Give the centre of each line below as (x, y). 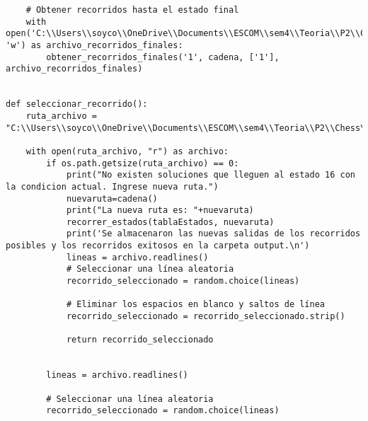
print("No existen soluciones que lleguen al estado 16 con (211, 175)
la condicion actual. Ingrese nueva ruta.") (112, 186)
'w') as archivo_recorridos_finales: (94, 45)
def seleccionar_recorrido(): (77, 104)
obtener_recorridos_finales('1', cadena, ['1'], (163, 57)
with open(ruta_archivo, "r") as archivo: (127, 151)
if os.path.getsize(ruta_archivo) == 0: (143, 163)
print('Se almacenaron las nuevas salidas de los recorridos (213, 234)
